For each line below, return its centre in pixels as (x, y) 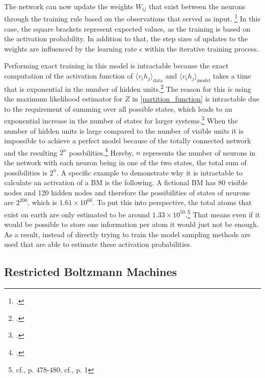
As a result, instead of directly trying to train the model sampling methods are (127, 234)
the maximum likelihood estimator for (63, 99)
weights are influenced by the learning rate (71, 48)
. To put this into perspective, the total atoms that (172, 202)
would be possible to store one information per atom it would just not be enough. (131, 224)
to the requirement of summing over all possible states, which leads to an (118, 108)
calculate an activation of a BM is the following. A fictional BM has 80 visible (126, 182)
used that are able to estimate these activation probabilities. (98, 244)
